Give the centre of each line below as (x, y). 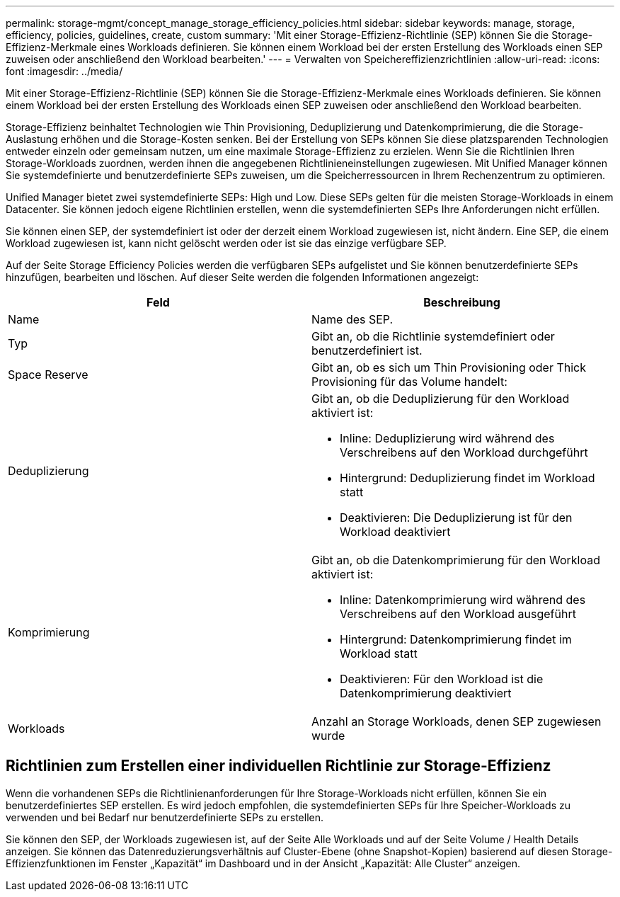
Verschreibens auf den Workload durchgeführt (464, 452)
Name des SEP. (352, 319)
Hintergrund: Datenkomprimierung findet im (456, 639)
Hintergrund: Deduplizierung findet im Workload (467, 478)
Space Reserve (48, 375)
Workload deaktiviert (395, 532)
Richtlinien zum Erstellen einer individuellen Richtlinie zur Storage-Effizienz (279, 766)
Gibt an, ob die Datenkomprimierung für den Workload (456, 560)
